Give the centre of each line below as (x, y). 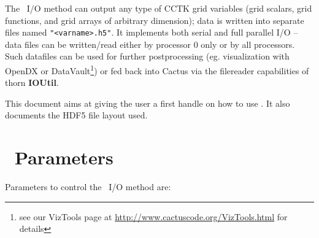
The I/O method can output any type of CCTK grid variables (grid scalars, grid (159, 8)
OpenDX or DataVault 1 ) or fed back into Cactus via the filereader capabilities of (157, 70)
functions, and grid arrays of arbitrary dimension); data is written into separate (155, 20)
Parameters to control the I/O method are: (88, 187)
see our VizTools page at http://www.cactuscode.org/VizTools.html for (153, 216)
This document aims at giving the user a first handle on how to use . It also (148, 103)
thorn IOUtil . (32, 83)
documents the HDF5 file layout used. (76, 115)
